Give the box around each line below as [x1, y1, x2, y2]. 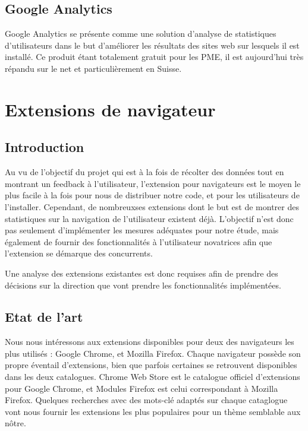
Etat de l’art [5, 308, 83, 326]
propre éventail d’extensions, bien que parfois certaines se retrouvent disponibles [5, 359, 297, 371]
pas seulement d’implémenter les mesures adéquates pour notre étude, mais [5, 224, 279, 236]
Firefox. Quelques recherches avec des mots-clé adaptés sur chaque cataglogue [5, 394, 288, 406]
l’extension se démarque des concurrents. [5, 247, 153, 259]
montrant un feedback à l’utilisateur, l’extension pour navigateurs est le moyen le [5, 177, 301, 189]
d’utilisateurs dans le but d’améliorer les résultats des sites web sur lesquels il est [5, 39, 300, 51]
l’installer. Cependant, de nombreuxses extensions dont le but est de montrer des [5, 200, 299, 213]
